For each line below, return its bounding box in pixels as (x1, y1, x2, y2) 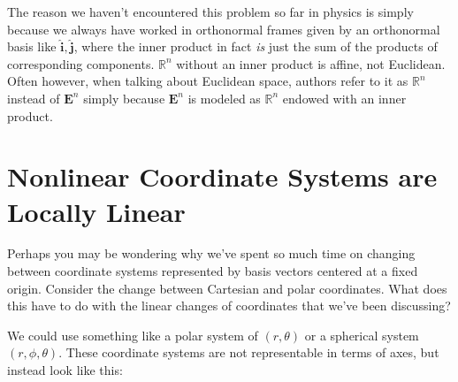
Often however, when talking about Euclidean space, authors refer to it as (7, 72, 408, 90)
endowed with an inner (282, 88, 407, 107)
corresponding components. (7, 54, 155, 73)
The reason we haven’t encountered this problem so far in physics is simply (7, 3, 414, 20)
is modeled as (187, 88, 261, 107)
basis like (7, 37, 57, 56)
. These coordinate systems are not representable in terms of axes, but (58, 343, 439, 362)
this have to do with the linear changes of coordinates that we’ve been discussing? (7, 296, 451, 315)
